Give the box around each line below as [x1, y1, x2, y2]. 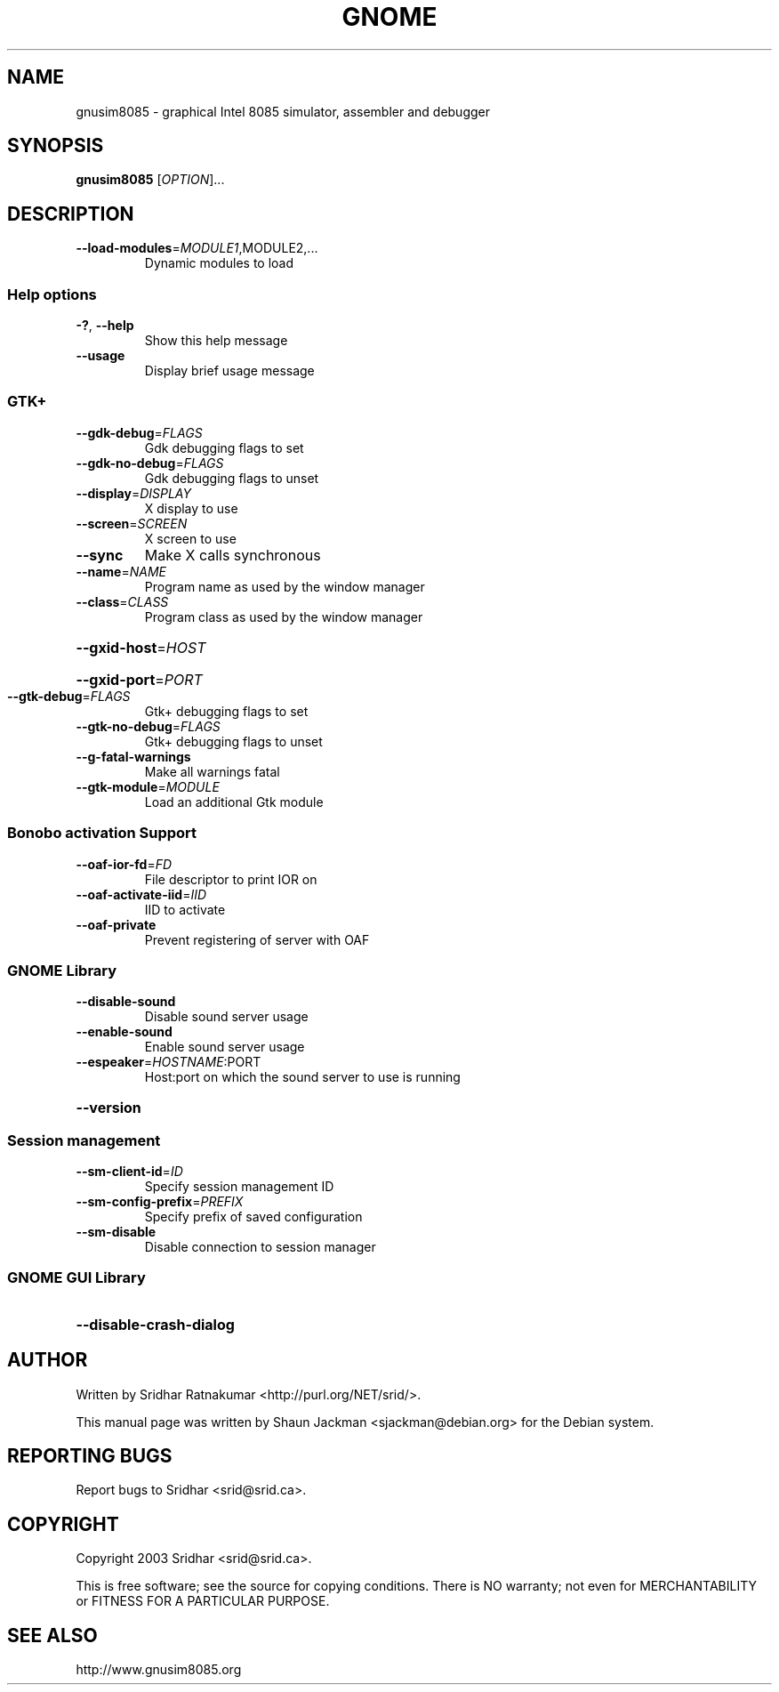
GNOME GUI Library [7, 1269, 146, 1287]
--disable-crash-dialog [76, 1315, 235, 1333]
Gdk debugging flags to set [144, 439, 304, 455]
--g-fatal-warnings [76, 748, 191, 764]
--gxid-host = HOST [76, 638, 206, 657]
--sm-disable [76, 1224, 157, 1240]
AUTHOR [7, 1349, 88, 1372]
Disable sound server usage [144, 1009, 309, 1025]
